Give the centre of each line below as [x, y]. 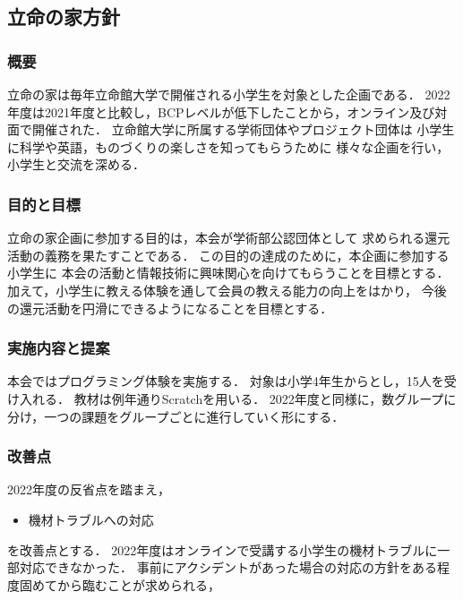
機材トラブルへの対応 [91, 519]
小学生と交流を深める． [76, 164]
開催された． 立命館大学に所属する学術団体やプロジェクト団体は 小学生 [243, 129]
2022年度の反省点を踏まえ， [89, 489]
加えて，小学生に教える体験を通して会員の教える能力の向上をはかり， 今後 [227, 290]
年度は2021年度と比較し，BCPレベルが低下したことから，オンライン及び [221, 111]
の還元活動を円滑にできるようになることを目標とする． [170, 308]
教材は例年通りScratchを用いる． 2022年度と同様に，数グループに [265, 398]
